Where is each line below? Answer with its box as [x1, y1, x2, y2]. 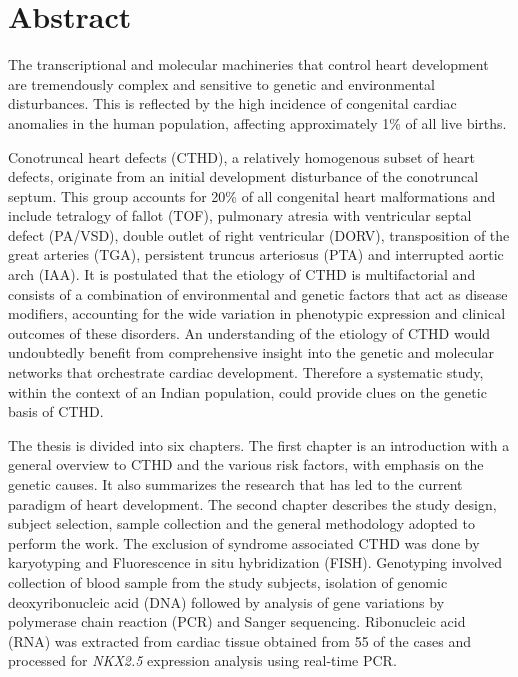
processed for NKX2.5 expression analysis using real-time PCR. [8, 650, 397, 671]
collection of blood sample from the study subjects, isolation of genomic [8, 571, 448, 592]
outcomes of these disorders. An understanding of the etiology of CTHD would [8, 322, 491, 343]
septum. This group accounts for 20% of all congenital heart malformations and [8, 185, 496, 206]
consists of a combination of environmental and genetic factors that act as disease [8, 283, 508, 304]
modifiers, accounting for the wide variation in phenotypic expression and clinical [8, 303, 506, 324]
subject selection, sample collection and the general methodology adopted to [8, 513, 475, 534]
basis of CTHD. [8, 401, 104, 422]
